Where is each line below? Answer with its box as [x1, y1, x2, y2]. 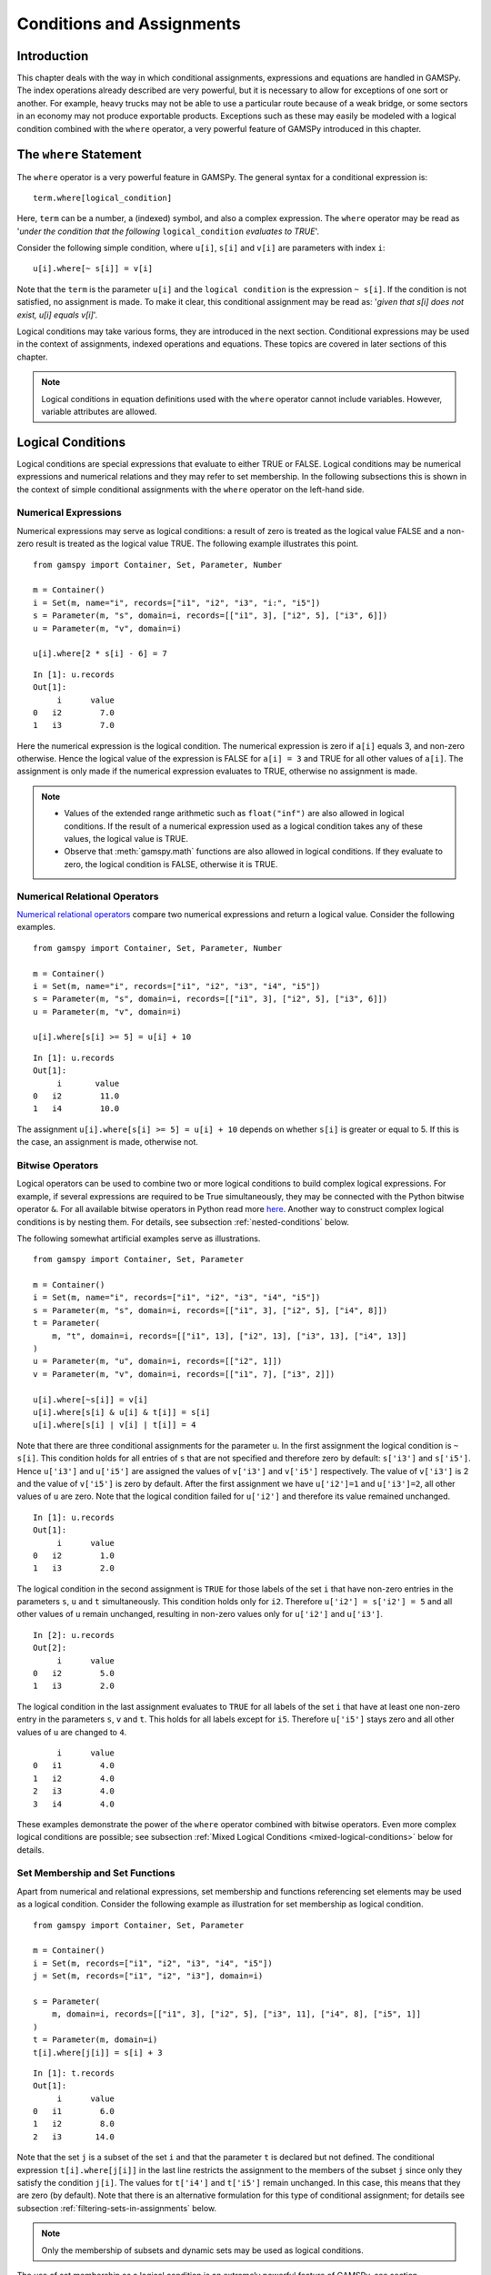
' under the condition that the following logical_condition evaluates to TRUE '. [16, 226, 320, 237]
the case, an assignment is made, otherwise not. [16, 1137, 199, 1148]
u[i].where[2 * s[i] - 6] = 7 [33, 649, 168, 659]
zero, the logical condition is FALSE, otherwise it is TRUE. [64, 858, 278, 869]
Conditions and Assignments [16, 14, 241, 34]
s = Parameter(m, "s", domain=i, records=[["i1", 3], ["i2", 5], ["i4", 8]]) [33, 1305, 388, 1315]
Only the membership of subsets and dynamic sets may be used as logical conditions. [41, 2244, 364, 2256]
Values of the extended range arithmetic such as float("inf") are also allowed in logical [64, 808, 405, 819]
